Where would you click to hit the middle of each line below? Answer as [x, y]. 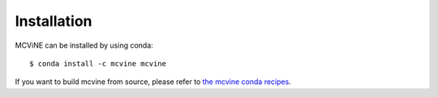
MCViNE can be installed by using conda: [84, 45]
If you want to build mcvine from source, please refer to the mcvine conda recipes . [153, 82]
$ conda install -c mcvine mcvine [98, 63]
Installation [54, 21]
